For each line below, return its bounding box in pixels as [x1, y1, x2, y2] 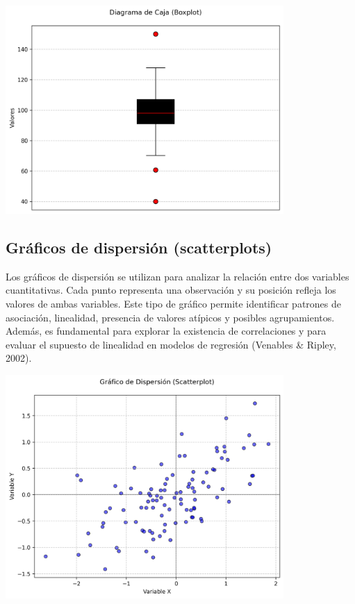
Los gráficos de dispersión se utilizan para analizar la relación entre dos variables [6, 269, 349, 283]
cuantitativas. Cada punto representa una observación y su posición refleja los [6, 283, 336, 297]
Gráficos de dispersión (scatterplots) [6, 236, 272, 258]
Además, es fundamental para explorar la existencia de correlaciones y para [6, 324, 327, 338]
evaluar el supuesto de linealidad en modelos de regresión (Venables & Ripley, [6, 337, 336, 351]
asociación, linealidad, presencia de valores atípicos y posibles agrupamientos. [6, 310, 335, 324]
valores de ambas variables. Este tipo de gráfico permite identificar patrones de [6, 296, 342, 310]
